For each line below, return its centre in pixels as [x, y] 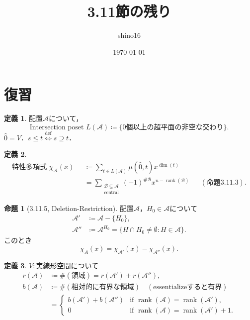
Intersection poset [57, 127]
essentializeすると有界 [188, 287]
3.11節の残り [129, 11]
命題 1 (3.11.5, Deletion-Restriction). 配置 [69, 208]
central [111, 192]
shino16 [129, 35]
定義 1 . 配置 [23, 118]
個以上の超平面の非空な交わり [175, 127]
